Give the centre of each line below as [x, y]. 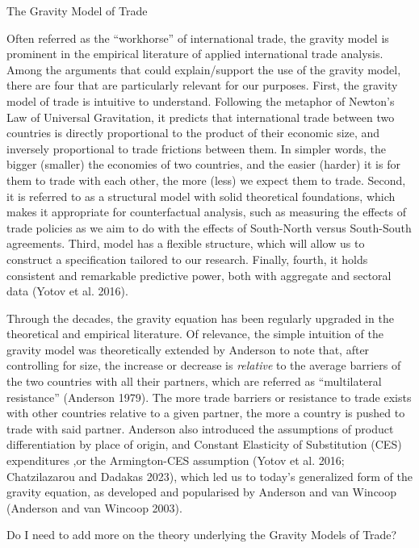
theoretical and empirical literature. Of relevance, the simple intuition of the [195, 334]
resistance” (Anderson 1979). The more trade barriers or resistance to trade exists [209, 397]
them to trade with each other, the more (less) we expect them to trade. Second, [206, 180]
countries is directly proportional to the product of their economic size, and [193, 133]
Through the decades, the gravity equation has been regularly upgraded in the [200, 318]
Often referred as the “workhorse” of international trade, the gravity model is [198, 38]
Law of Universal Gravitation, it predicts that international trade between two [201, 117]
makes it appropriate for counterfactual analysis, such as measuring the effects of [206, 212]
